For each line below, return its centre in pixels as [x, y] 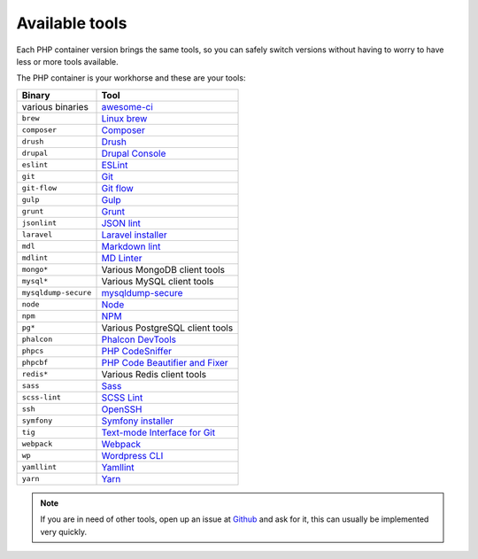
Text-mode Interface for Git [158, 432]
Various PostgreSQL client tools [167, 328]
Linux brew [124, 118]
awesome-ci [127, 106]
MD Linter [122, 258]
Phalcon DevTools [139, 339]
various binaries [55, 106]
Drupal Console [134, 153]
